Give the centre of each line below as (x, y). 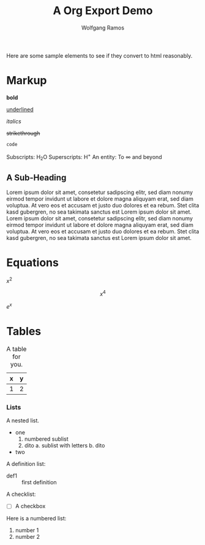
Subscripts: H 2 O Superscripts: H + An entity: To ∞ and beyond (84, 157)
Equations (33, 263)
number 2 (28, 537)
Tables (24, 331)
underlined (20, 109)
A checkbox (30, 506)
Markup (27, 81)
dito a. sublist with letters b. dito (65, 446)
